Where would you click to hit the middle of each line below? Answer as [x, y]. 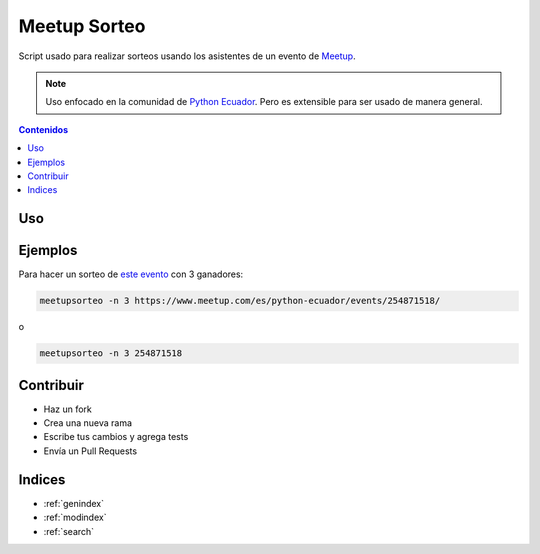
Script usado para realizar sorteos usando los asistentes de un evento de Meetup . [187, 56]
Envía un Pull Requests [90, 451]
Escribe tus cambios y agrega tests [116, 437]
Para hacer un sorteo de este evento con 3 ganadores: [131, 274]
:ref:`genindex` [74, 503]
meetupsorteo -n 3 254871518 [111, 353]
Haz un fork [67, 409]
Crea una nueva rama [88, 423]
